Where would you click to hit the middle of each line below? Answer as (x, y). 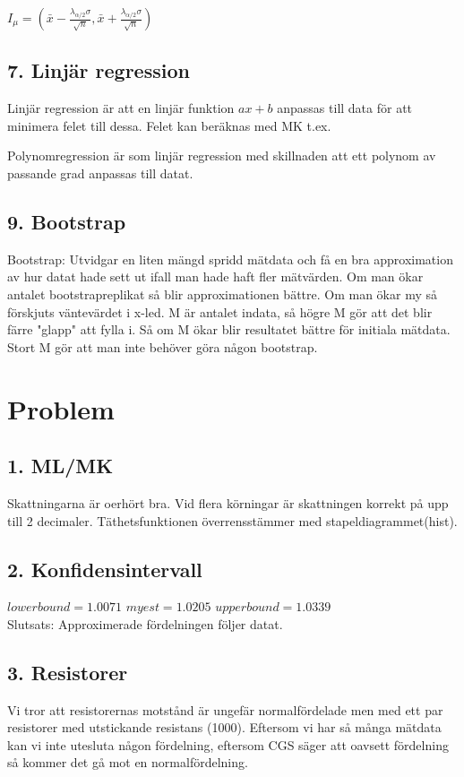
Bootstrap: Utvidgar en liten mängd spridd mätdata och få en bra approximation (230, 259)
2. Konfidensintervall (105, 569)
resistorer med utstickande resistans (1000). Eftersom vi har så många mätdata (224, 727)
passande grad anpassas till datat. (100, 173)
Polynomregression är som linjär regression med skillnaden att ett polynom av (222, 155)
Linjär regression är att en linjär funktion (121, 108)
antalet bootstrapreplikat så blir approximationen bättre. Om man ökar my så (223, 294)
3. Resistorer (68, 672)
